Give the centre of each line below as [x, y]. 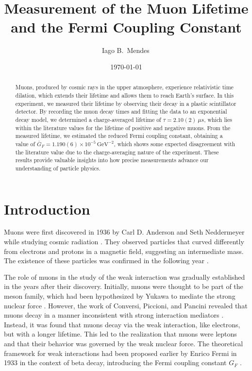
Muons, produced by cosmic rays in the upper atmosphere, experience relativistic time [124, 87]
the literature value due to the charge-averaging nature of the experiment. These [117, 152]
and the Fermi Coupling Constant [126, 27]
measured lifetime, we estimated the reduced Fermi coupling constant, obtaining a [119, 136]
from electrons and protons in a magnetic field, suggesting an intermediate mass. [124, 251]
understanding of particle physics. [58, 168]
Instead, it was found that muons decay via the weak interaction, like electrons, [122, 324]
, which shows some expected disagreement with [175, 143]
